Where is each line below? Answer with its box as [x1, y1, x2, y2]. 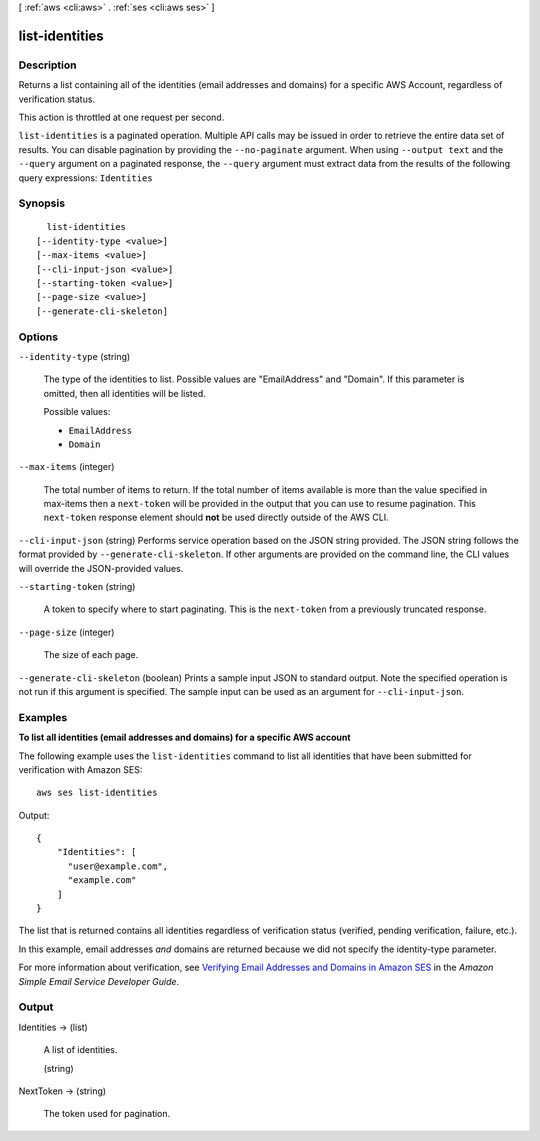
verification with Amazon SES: [18, 763, 143, 775]
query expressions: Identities [18, 171, 154, 184]
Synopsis [18, 196, 65, 210]
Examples [18, 710, 68, 724]
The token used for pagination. [43, 1108, 171, 1120]
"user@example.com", [67, 860, 169, 872]
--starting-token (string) [18, 581, 136, 593]
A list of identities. [43, 1044, 118, 1056]
